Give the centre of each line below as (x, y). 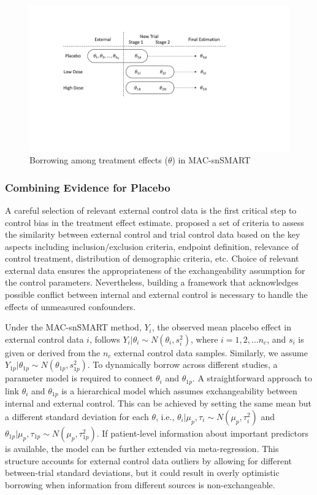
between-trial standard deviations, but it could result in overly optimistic (142, 473)
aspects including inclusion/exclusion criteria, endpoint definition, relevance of (152, 246)
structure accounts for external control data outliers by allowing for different (149, 460)
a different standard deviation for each (77, 416)
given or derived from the (53, 352)
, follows (105, 339)
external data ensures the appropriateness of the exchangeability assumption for (155, 270)
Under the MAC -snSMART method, (73, 327)
